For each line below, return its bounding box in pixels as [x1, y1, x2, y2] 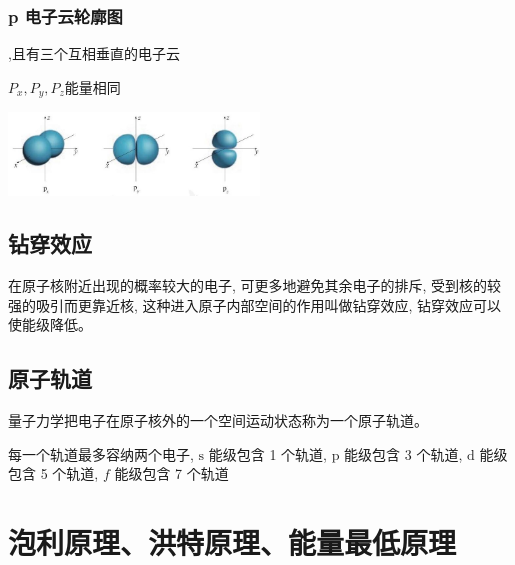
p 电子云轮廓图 [8, 3, 123, 28]
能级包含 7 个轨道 [114, 463, 229, 484]
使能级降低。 [8, 314, 92, 335]
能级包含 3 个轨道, [344, 443, 463, 464]
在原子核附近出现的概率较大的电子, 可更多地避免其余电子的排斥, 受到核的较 [8, 275, 502, 296]
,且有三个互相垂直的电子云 [8, 43, 180, 64]
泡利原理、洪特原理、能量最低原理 [8, 522, 457, 563]
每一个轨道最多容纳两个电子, [8, 443, 194, 464]
